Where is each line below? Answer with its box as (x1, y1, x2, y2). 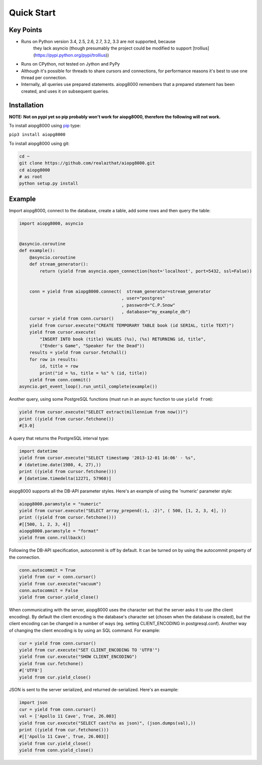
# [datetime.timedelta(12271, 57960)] (19, 476, 112, 481)
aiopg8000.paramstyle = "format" (19, 528, 99, 534)
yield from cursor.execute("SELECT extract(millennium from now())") (19, 409, 188, 415)
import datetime (19, 448, 58, 454)
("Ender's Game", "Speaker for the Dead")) (39, 343, 145, 348)
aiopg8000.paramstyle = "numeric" (19, 501, 101, 507)
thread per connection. (21, 75, 67, 81)
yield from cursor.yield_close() (19, 595, 99, 600)
